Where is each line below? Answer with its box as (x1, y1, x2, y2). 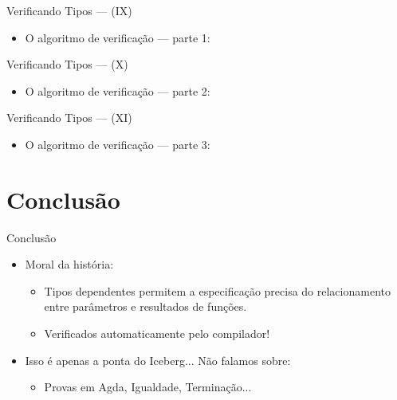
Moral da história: (25, 256, 114, 273)
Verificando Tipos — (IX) (6, 2, 132, 18)
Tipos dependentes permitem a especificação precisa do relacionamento (44, 282, 391, 299)
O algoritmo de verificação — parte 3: (25, 135, 210, 152)
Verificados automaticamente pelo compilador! (44, 325, 270, 342)
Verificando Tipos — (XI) (6, 109, 132, 126)
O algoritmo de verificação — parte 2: (25, 82, 210, 99)
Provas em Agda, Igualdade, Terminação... (44, 378, 252, 395)
